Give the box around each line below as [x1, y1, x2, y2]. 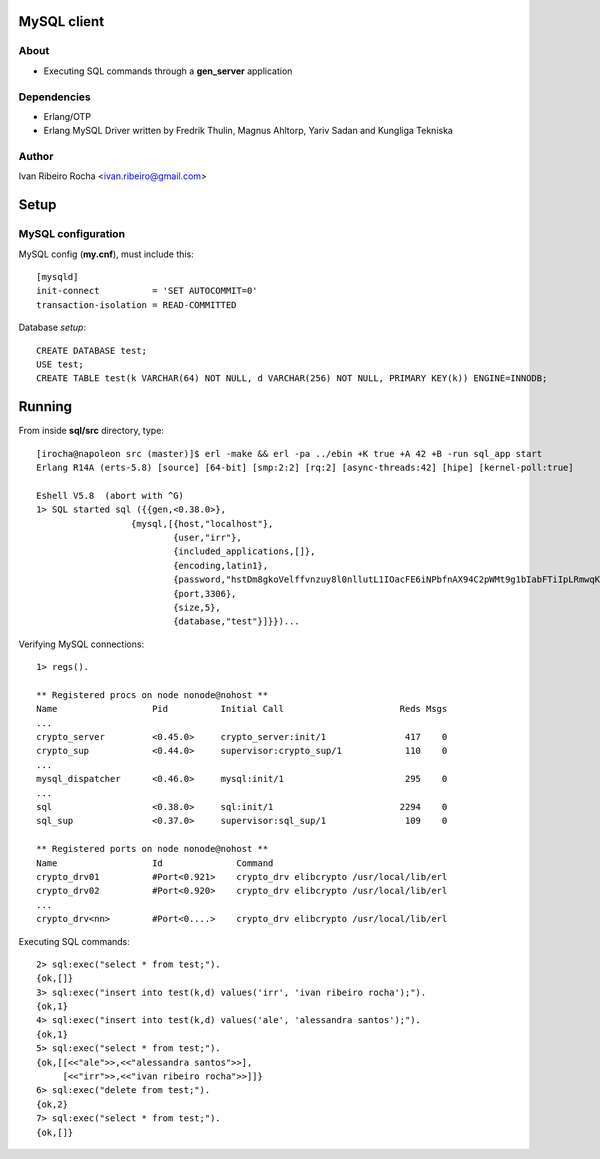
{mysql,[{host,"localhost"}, [130, 518, 274, 529]
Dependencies [18, 90, 92, 104]
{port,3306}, [173, 588, 237, 599]
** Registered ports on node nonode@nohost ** [36, 843, 269, 855]
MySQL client [18, 13, 105, 30]
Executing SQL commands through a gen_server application [43, 65, 293, 77]
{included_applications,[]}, [173, 546, 316, 557]
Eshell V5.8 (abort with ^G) [36, 490, 185, 501]
